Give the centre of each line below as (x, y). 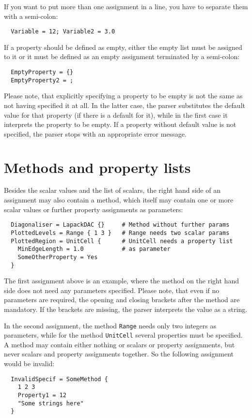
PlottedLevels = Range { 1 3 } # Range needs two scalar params (120, 233)
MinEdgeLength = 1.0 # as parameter (94, 249)
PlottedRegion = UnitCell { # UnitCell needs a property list (122, 241)
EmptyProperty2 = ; (42, 80)
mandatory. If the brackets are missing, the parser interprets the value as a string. (126, 309)
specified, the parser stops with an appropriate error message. (95, 133)
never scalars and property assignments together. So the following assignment (119, 354)
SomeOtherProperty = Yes (58, 257)
